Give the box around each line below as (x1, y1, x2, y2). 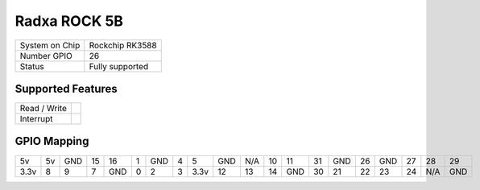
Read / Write (19, 103, 68, 114)
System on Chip (19, 39, 81, 51)
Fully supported (89, 60, 149, 72)
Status (19, 60, 44, 72)
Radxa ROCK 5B (14, 12, 124, 30)
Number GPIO (19, 50, 72, 61)
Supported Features (14, 81, 118, 96)
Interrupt (19, 114, 53, 125)
